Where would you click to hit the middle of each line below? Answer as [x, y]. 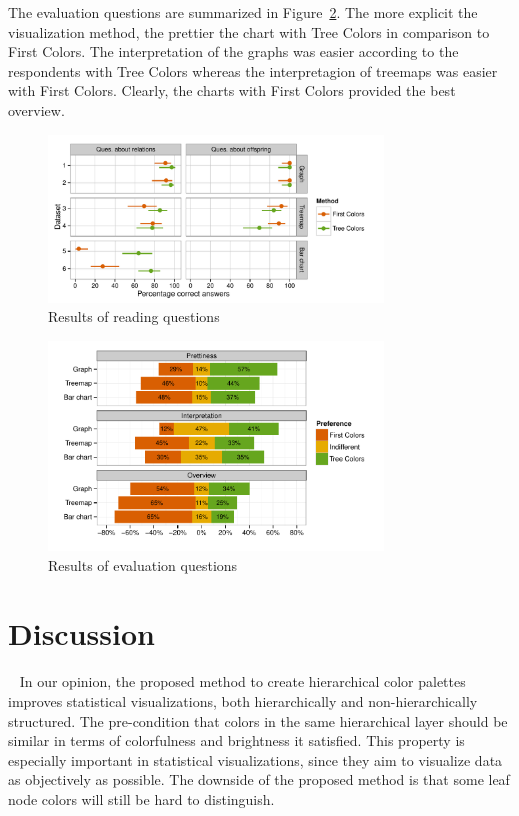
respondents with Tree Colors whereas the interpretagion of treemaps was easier [253, 70]
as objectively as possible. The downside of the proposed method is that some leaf [259, 779]
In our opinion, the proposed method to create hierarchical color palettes [242, 681]
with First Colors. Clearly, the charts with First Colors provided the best [232, 90]
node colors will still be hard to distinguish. [141, 798]
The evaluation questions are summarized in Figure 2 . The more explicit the [243, 12]
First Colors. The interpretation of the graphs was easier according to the [233, 51]
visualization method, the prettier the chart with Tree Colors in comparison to [249, 31]
